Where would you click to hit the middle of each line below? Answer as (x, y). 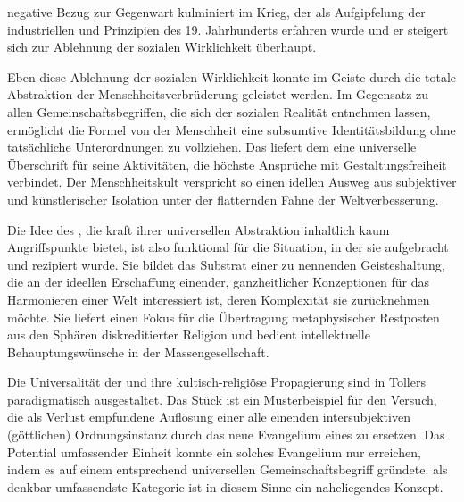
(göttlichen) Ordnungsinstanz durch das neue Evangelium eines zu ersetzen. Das (226, 435)
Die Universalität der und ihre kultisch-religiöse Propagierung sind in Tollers (216, 382)
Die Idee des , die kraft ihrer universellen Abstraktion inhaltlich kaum (199, 229)
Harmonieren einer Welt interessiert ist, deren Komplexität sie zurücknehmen (219, 299)
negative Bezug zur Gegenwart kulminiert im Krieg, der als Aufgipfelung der (216, 12)
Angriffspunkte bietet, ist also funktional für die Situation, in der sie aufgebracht (228, 247)
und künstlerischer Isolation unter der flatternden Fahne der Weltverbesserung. (223, 199)
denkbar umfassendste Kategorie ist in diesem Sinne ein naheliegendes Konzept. (225, 486)
